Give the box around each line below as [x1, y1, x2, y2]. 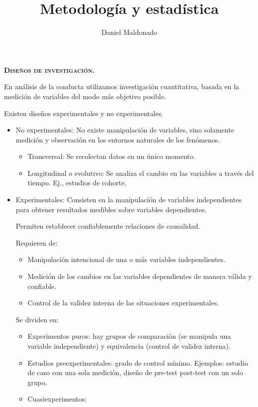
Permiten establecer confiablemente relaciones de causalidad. [15, 221, 200, 231]
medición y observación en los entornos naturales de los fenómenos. [15, 134, 220, 144]
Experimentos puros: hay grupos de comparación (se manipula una [27, 331, 231, 341]
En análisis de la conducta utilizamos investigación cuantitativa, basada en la [4, 81, 240, 92]
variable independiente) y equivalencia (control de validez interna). [27, 341, 231, 351]
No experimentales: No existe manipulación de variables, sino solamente [15, 125, 234, 135]
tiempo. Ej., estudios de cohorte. [27, 177, 127, 188]
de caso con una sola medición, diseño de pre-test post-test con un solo [27, 367, 243, 378]
